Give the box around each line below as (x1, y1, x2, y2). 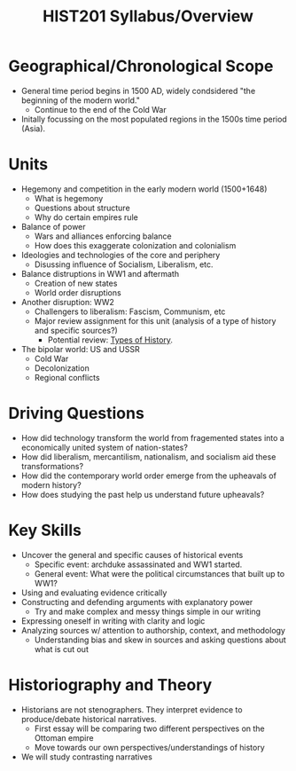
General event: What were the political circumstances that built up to (34, 568, 285, 578)
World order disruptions (34, 287, 121, 298)
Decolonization (34, 362, 90, 374)
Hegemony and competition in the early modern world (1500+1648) (20, 184, 268, 194)
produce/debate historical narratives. (20, 713, 157, 724)
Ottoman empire (34, 732, 94, 743)
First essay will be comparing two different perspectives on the (34, 723, 265, 734)
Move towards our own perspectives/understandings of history (34, 742, 265, 752)
